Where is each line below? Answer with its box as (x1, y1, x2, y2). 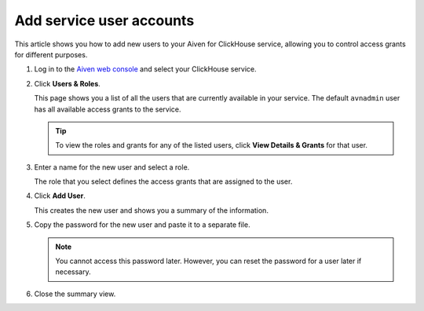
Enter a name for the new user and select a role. (34, 162, 190, 172)
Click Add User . (34, 191, 86, 200)
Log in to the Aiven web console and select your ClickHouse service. (34, 64, 257, 74)
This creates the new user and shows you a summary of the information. (34, 205, 269, 215)
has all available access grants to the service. (34, 104, 181, 114)
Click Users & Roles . (34, 79, 101, 88)
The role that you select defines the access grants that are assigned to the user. (34, 177, 293, 186)
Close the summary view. (34, 289, 116, 298)
